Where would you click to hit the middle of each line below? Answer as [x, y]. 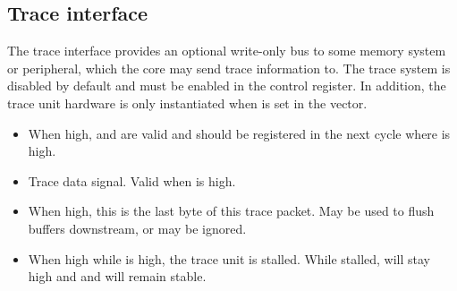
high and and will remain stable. [117, 276]
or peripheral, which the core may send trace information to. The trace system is [229, 68]
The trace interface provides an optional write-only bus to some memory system [227, 51]
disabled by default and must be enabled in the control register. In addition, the [227, 86]
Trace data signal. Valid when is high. [132, 180]
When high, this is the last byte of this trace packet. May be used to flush [231, 211]
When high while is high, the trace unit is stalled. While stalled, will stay [229, 258]
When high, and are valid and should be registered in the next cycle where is [239, 133]
